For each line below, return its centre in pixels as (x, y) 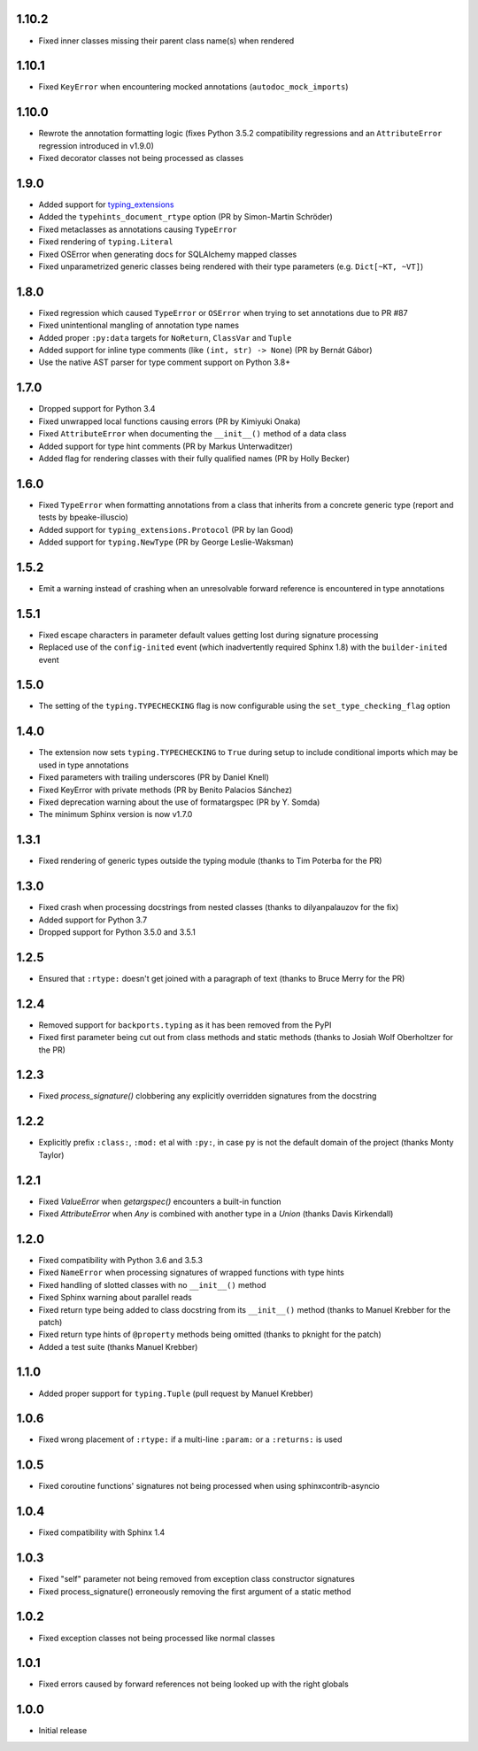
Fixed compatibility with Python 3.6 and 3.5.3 (121, 1260)
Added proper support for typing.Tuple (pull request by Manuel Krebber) (176, 1393)
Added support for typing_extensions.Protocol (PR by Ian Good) (166, 529)
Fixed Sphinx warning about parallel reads (115, 1298)
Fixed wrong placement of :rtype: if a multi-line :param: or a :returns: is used (190, 1439)
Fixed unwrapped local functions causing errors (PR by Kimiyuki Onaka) (170, 421)
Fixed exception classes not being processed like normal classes (157, 1638)
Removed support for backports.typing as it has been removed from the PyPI (185, 1025)
